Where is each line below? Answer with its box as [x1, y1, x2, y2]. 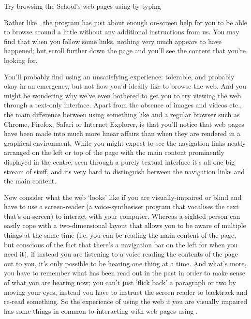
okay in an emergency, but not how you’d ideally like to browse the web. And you [4, 81, 247, 91]
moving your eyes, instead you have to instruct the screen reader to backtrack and [4, 287, 248, 297]
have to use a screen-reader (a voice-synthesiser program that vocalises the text [4, 201, 239, 212]
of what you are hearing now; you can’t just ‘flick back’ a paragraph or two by [4, 277, 236, 288]
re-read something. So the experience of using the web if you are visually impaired [4, 296, 248, 306]
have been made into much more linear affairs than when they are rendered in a [4, 128, 241, 138]
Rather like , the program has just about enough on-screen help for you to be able [4, 17, 248, 27]
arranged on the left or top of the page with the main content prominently [4, 147, 224, 157]
